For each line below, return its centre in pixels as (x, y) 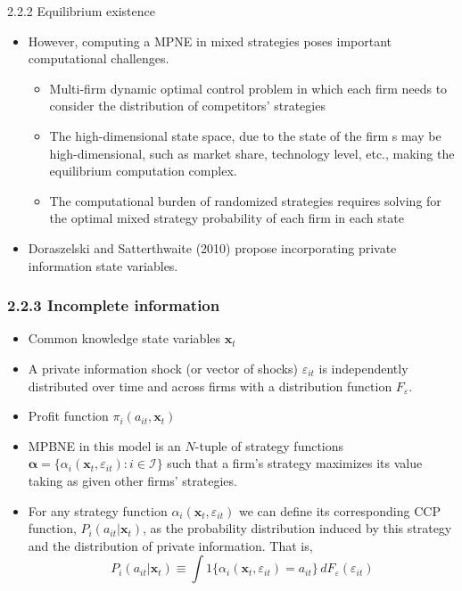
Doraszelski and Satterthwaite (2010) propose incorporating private (212, 247)
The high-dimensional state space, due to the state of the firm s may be (245, 135)
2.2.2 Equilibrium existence (81, 11)
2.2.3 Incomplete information (114, 305)
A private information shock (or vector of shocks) (163, 368)
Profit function (68, 416)
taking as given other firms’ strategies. (132, 480)
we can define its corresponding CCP (339, 510)
